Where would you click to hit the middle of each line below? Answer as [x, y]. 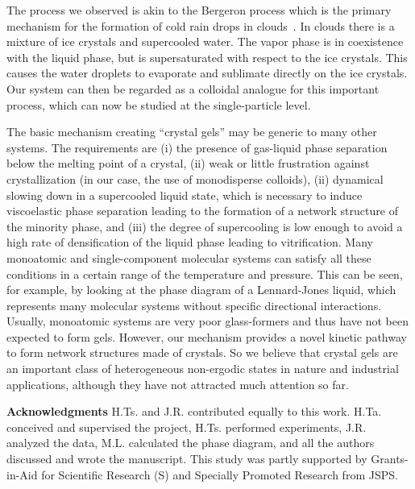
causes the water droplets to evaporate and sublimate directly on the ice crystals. [207, 73]
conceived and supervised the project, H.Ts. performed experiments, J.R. [187, 427]
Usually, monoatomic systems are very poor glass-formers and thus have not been [207, 321]
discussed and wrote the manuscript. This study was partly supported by [187, 459]
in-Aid [22, 474]
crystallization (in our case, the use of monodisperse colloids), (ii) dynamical [195, 178]
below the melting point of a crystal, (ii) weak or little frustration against [188, 163]
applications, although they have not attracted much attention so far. [178, 384]
